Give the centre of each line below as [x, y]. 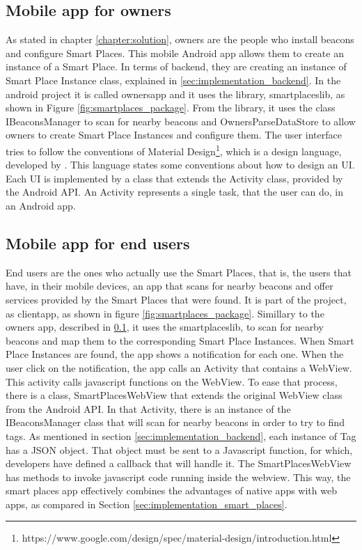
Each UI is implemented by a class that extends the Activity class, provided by [174, 178]
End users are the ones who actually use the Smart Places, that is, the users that [179, 272]
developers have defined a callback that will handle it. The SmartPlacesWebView [179, 463]
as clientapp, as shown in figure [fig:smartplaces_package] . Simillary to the [165, 313]
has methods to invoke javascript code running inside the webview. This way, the [178, 477]
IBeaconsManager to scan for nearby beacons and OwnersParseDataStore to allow [181, 121]
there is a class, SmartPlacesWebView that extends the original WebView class [174, 395]
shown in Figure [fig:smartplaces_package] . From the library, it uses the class [171, 108]
